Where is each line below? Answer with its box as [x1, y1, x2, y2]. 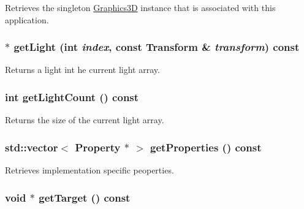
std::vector [5, 139, 58, 154]
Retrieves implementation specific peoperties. [5, 164, 174, 177]
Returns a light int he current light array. [5, 63, 160, 76]
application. [5, 13, 49, 26]
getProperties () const [150, 139, 262, 154]
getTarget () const [39, 189, 131, 205]
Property [75, 139, 121, 154]
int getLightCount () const [5, 89, 139, 104]
